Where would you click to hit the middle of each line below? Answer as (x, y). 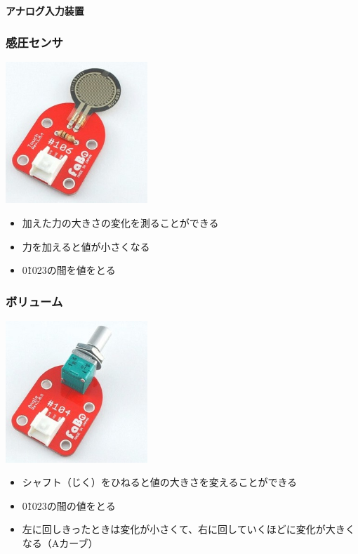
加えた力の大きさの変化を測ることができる (120, 223)
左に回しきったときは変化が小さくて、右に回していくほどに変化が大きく (188, 529)
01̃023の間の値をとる (69, 505)
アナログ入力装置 (45, 11)
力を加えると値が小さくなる (86, 246)
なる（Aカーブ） (60, 542)
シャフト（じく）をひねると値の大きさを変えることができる (160, 482)
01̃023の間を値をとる (69, 270)
